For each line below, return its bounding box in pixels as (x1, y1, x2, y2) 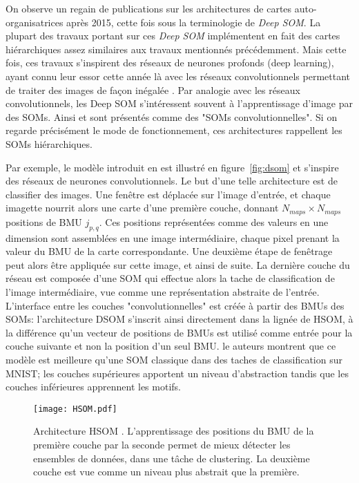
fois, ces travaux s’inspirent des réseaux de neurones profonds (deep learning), (6, 55, 334, 70)
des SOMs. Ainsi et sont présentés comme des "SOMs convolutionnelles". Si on (6, 109, 338, 124)
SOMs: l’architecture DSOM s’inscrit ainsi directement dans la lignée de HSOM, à (6, 312, 353, 326)
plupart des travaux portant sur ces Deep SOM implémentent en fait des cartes (6, 28, 340, 43)
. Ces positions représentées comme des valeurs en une (99, 214, 329, 229)
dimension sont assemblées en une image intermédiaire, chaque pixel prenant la (6, 230, 340, 245)
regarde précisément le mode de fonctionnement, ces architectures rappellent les (6, 123, 342, 138)
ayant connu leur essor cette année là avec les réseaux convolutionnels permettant (6, 68, 351, 83)
